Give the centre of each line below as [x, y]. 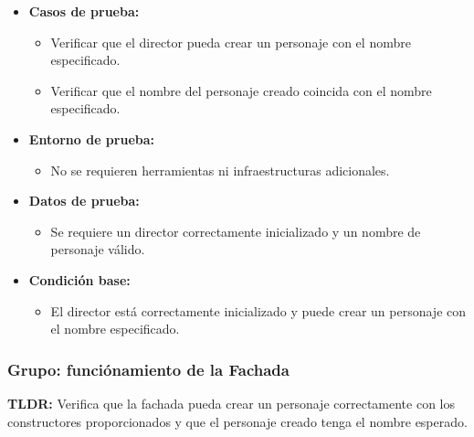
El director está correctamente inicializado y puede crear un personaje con [258, 310]
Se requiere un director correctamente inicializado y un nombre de [236, 231]
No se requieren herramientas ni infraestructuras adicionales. [220, 170]
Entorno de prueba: [92, 139]
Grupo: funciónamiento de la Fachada [148, 369]
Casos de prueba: [84, 11]
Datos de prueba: [84, 201]
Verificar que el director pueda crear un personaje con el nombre [231, 42]
